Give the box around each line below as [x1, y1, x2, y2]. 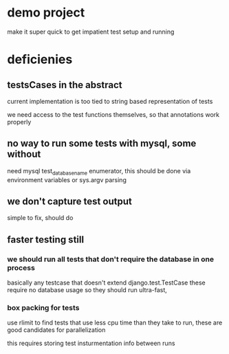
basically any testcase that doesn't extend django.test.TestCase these [7, 278, 206, 287]
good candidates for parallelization [7, 326, 106, 334]
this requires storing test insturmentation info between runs [7, 339, 175, 348]
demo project [7, 5, 85, 21]
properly [7, 118, 32, 126]
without [7, 148, 41, 160]
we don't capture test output [7, 195, 132, 207]
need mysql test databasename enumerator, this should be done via [7, 166, 191, 177]
